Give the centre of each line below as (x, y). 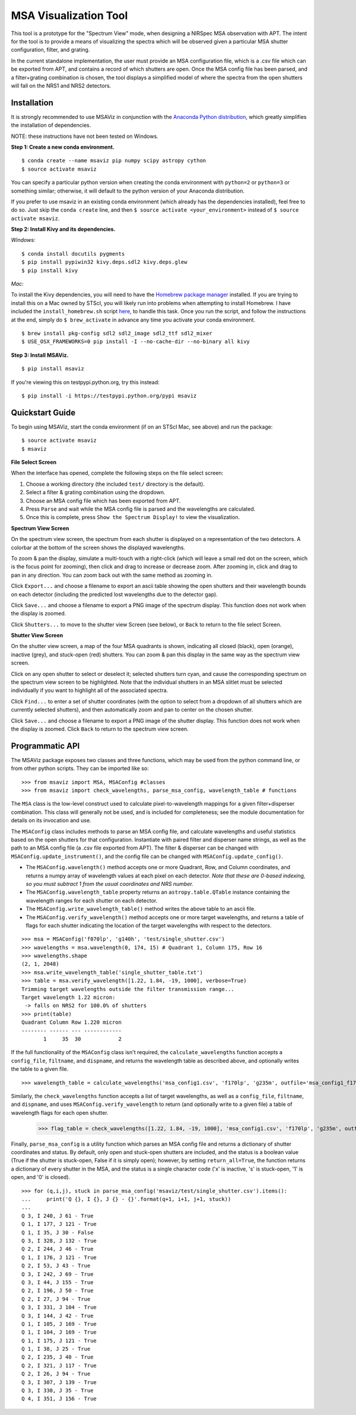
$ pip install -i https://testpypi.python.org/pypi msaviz (109, 396)
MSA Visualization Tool (69, 15)
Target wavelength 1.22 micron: (69, 998)
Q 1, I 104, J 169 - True (59, 1332)
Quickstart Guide (43, 412)
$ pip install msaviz (53, 369)
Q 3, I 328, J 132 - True (59, 1241)
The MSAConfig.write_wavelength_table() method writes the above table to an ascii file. (141, 909)
